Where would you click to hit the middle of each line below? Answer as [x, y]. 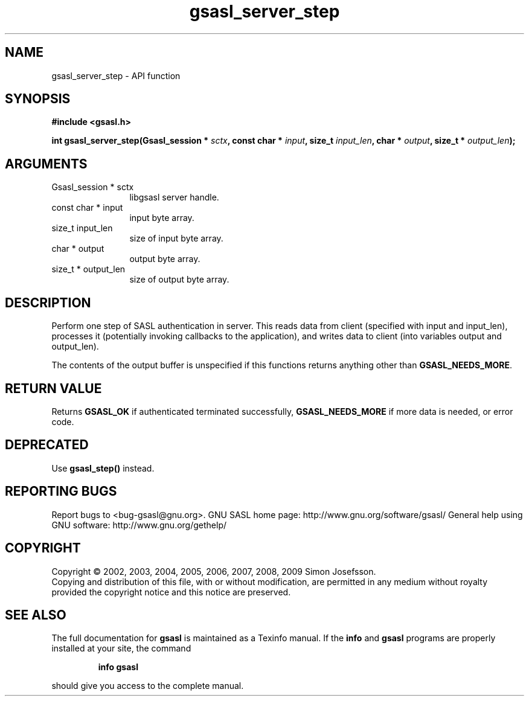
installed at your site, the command [121, 648]
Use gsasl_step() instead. [103, 468]
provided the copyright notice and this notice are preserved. [171, 592]
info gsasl [118, 667]
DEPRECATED [47, 445]
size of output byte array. [179, 280]
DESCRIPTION [48, 302]
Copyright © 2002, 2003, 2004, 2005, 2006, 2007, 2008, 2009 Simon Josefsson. [214, 571]
